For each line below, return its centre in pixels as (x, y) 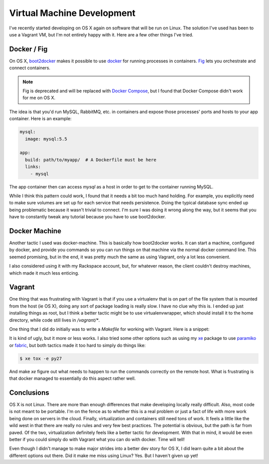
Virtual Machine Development (72, 13)
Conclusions (29, 392)
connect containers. (30, 68)
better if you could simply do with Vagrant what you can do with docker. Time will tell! (97, 439)
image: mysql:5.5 (46, 139)
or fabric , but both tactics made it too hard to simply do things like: (77, 345)
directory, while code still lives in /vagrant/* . (55, 320)
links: (33, 167)
